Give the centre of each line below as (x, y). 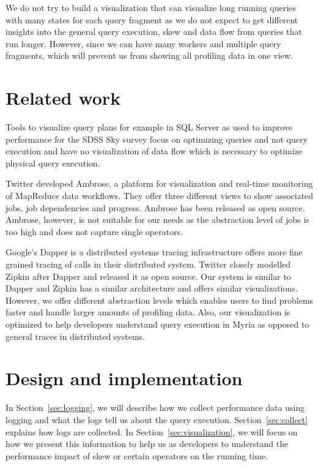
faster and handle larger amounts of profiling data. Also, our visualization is (148, 312)
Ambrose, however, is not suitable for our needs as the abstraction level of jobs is (157, 220)
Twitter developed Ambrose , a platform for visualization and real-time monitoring (159, 183)
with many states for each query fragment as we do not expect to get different (152, 19)
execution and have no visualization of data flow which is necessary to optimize (154, 151)
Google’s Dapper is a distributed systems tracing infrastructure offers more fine (154, 252)
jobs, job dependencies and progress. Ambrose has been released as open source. (155, 207)
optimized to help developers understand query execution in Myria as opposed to (157, 324)
